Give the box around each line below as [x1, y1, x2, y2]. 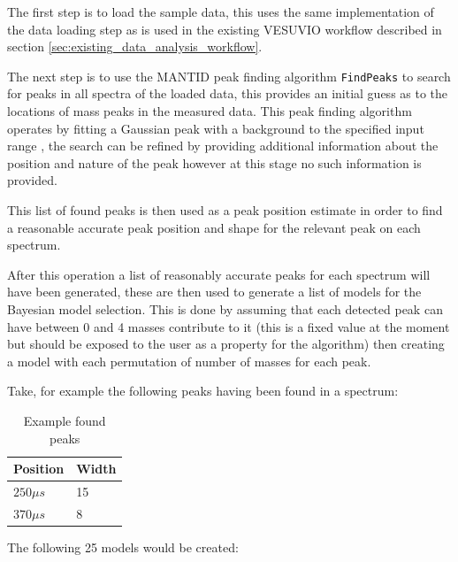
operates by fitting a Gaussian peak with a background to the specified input [7, 119, 424, 137]
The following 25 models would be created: [7, 537, 239, 556]
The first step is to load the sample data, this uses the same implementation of [7, 3, 434, 20]
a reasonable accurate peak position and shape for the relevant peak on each [7, 218, 421, 236]
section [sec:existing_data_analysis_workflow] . [7, 37, 263, 56]
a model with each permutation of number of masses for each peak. [7, 351, 371, 370]
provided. [7, 171, 57, 189]
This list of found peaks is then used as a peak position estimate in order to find [7, 201, 443, 219]
